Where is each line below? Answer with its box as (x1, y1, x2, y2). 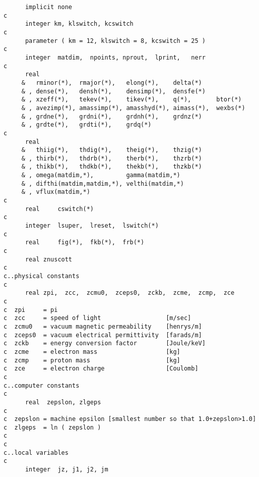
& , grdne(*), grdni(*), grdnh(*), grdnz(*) (21, 113, 202, 120)
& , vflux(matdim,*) (21, 188, 90, 196)
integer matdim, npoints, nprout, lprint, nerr (25, 54, 206, 61)
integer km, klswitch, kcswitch (25, 20, 134, 28)
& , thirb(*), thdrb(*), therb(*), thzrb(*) (21, 154, 202, 162)
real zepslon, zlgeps (25, 398, 101, 406)
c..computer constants (4, 382, 80, 389)
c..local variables (4, 449, 69, 456)
